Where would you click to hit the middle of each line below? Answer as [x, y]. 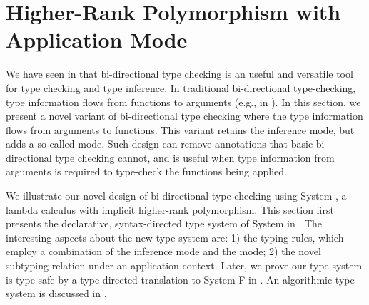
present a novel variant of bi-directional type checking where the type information [184, 116]
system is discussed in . [56, 293]
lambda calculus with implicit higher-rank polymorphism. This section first [170, 209]
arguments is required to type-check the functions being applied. [146, 171]
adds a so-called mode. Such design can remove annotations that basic [160, 144]
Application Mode [97, 40]
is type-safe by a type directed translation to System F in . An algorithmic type [180, 279]
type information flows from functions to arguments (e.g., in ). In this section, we [183, 102]
